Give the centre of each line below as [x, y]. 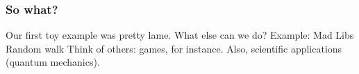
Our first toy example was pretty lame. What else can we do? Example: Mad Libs [180, 35]
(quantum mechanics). [53, 62]
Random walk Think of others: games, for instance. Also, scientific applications [174, 48]
